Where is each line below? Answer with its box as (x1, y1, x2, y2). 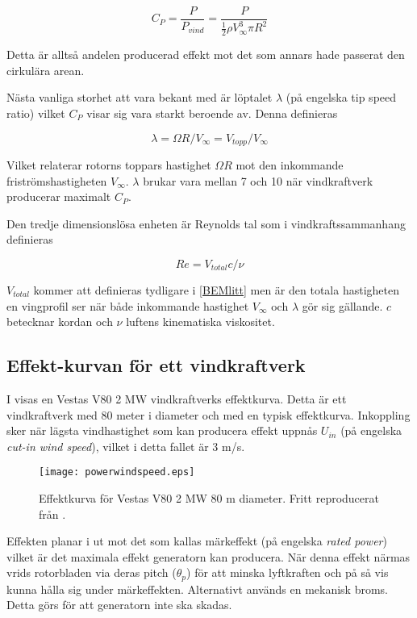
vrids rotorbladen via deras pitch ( (6, 564, 177, 581)
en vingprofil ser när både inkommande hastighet (6, 297, 249, 314)
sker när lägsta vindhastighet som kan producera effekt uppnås (6, 422, 318, 439)
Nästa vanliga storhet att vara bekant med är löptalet (6, 89, 273, 106)
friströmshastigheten (6, 172, 107, 189)
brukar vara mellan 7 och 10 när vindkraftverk (143, 172, 373, 189)
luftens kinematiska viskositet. (126, 313, 275, 330)
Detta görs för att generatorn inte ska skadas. (6, 596, 232, 613)
